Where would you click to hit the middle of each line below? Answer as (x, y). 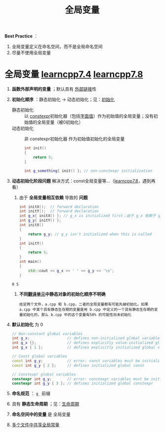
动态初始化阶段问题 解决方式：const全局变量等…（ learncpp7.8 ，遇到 (81, 181)
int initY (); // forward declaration (59, 211)
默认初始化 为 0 (27, 324)
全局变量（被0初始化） (60, 122)
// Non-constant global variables (47, 334)
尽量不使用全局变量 (31, 53)
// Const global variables (39, 356)
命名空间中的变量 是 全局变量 (41, 414)
